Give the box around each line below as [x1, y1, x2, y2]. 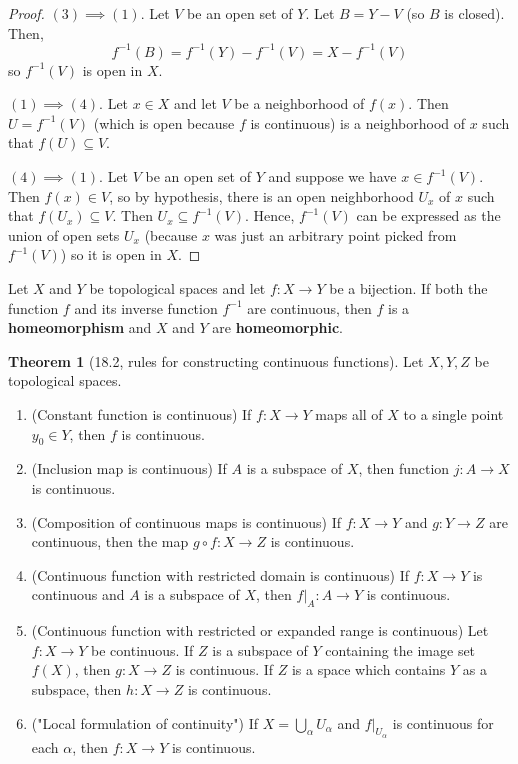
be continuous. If [91, 639, 194, 660]
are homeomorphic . [212, 317, 343, 338]
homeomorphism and [8, 317, 152, 338]
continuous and [31, 584, 125, 605]
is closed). [444, 3, 505, 23]
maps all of [315, 404, 383, 424]
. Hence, [245, 205, 295, 226]
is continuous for [392, 712, 494, 733]
